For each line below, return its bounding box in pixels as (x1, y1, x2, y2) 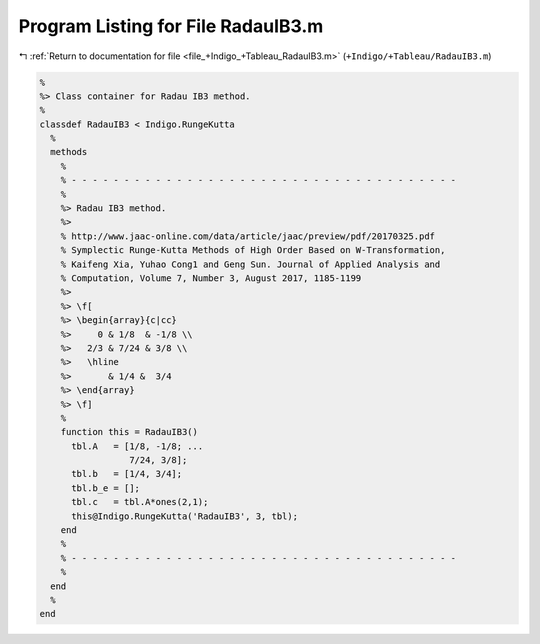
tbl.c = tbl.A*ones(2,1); (71, 496, 209, 508)
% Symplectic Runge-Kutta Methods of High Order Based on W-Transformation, (60, 245, 446, 256)
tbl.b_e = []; (71, 482, 140, 494)
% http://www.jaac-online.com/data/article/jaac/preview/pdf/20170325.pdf (60, 230, 435, 242)
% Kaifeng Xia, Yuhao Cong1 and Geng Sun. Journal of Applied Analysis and (60, 258, 441, 270)
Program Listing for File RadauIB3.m (18, 15, 324, 37)
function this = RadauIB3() (60, 426, 199, 438)
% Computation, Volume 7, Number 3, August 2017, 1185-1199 (60, 273, 362, 284)
